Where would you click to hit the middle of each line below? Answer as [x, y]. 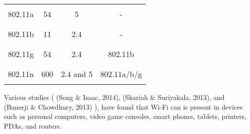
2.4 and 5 [77, 74]
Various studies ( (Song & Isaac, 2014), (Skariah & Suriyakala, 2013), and [114, 97]
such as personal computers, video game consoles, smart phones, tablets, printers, [125, 116]
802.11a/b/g [121, 74]
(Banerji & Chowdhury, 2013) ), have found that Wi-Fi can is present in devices [123, 106]
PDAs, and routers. [33, 125]
